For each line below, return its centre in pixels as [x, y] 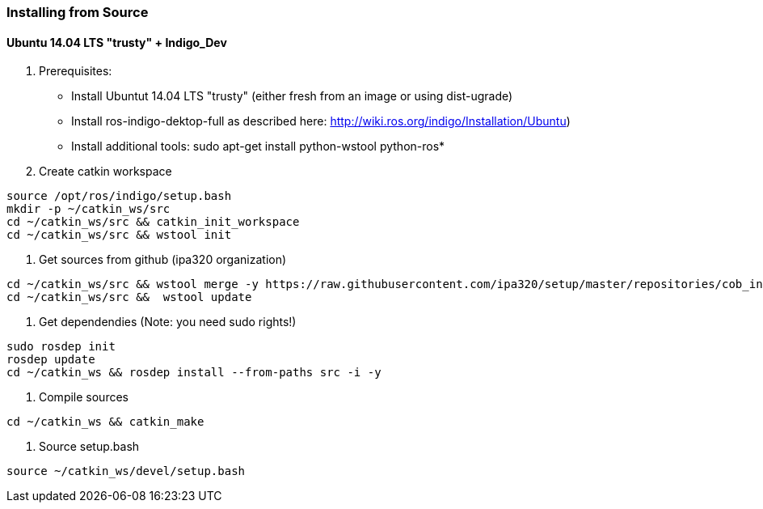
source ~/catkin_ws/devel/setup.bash [126, 471]
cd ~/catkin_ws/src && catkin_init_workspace [153, 222]
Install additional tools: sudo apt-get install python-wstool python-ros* [258, 146]
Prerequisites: [76, 71]
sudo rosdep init [61, 347]
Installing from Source [78, 12]
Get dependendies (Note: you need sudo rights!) [168, 322]
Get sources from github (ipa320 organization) [163, 260]
